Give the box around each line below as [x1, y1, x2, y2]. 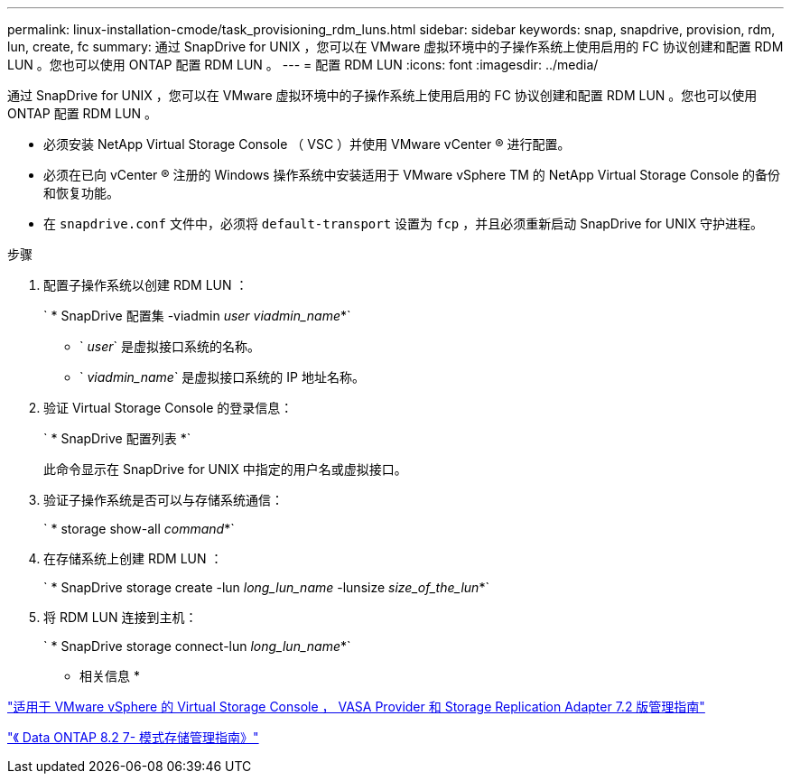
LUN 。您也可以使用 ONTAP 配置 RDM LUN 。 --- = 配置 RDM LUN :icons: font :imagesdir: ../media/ [7, 57, 599, 72]
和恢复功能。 [43, 185, 119, 200]
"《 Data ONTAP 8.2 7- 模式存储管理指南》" [7, 730, 259, 745]
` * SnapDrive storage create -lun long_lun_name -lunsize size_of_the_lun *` [43, 580, 489, 595]
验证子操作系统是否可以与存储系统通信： [43, 492, 284, 507]
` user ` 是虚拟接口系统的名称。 [79, 339, 260, 354]
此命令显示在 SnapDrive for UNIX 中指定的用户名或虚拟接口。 [43, 461, 407, 477]
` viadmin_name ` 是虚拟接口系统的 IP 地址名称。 [79, 369, 365, 385]
